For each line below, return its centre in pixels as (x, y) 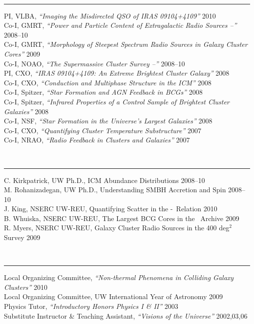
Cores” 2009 (22, 53)
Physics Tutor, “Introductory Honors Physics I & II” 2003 (91, 306)
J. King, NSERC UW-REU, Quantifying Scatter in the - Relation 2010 (111, 209)
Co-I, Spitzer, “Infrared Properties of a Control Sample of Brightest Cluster (117, 101)
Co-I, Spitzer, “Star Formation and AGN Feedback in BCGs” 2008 (103, 92)
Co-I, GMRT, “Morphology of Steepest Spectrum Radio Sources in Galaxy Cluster (126, 44)
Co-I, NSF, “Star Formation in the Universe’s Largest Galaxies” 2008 (108, 121)
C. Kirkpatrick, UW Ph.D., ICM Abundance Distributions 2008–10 (105, 180)
